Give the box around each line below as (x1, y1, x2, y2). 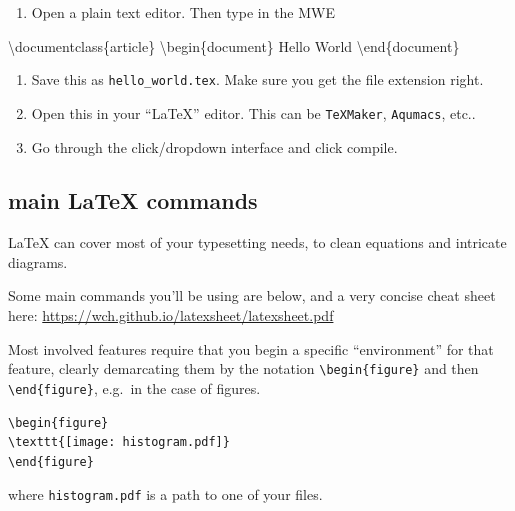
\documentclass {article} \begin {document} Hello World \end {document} (8, 35, 460, 56)
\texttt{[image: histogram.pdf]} (8, 435, 230, 450)
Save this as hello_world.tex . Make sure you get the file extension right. (31, 69, 484, 90)
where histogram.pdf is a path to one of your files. (8, 484, 323, 505)
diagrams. (8, 251, 68, 272)
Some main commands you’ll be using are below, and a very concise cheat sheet (8, 285, 496, 306)
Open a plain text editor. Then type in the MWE (31, 2, 336, 22)
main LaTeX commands (8, 185, 258, 216)
